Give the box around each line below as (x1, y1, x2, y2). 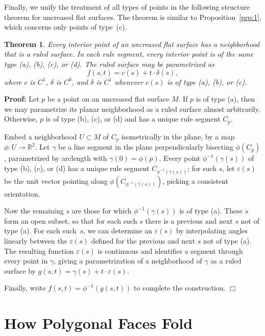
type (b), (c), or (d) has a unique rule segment (4, 162, 150, 173)
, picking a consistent (162, 175, 229, 186)
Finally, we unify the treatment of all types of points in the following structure (4, 2, 250, 12)
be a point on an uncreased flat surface (47, 93, 170, 104)
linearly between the (4, 235, 67, 246)
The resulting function (4, 245, 74, 256)
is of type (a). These (179, 205, 243, 216)
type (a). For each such (4, 225, 77, 236)
